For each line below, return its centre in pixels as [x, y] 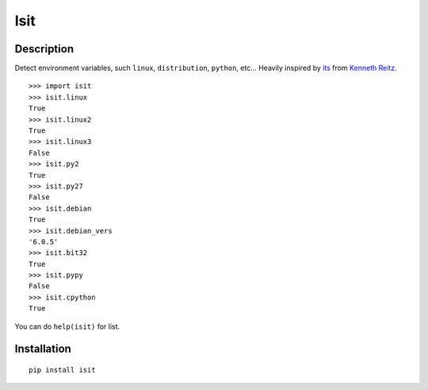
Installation [43, 349]
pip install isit [62, 370]
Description [44, 49]
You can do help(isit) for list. [67, 326]
